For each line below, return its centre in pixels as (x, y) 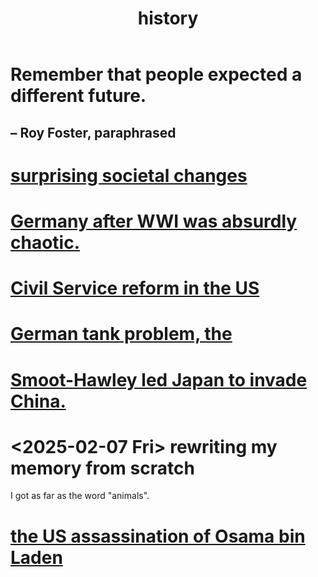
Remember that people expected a (156, 74)
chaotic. (45, 242)
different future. (78, 96)
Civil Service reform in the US (135, 288)
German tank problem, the (121, 334)
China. (38, 401)
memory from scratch (102, 468)
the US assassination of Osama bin (158, 536)
